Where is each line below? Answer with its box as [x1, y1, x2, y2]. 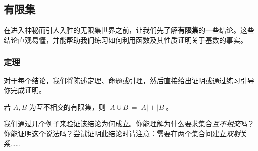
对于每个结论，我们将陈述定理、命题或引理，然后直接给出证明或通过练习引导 [4, 75, 254, 85]
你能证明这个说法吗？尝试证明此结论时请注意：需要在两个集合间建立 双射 [4, 128, 240, 138]
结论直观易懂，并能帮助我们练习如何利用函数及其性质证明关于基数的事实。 [4, 34, 247, 45]
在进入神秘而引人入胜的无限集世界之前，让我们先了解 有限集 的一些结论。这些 [4, 25, 254, 35]
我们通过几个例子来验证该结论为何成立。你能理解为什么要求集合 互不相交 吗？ [4, 118, 254, 129]
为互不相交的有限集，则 [29, 101, 106, 112]
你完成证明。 [4, 85, 46, 95]
